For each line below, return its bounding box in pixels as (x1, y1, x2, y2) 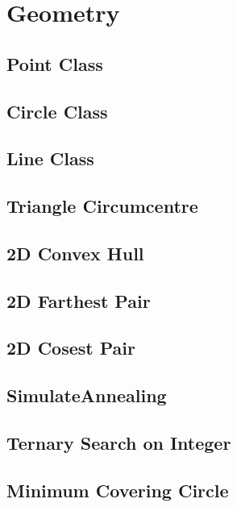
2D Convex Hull (6, 240, 144, 265)
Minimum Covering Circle (6, 477, 229, 502)
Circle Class (6, 98, 108, 123)
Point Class (6, 51, 103, 76)
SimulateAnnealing (6, 383, 167, 408)
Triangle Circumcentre (6, 193, 198, 218)
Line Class (6, 146, 94, 171)
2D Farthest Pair (6, 288, 151, 313)
